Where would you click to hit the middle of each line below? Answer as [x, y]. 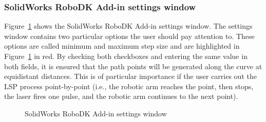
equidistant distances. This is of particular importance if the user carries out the [130, 76]
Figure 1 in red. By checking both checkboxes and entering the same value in [126, 56]
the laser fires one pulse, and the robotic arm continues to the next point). [121, 96]
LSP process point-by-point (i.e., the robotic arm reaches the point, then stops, [129, 86]
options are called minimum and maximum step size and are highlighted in [122, 46]
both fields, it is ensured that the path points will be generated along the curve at [133, 66]
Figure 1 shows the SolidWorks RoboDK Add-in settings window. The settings [128, 26]
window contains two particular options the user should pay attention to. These [129, 36]
